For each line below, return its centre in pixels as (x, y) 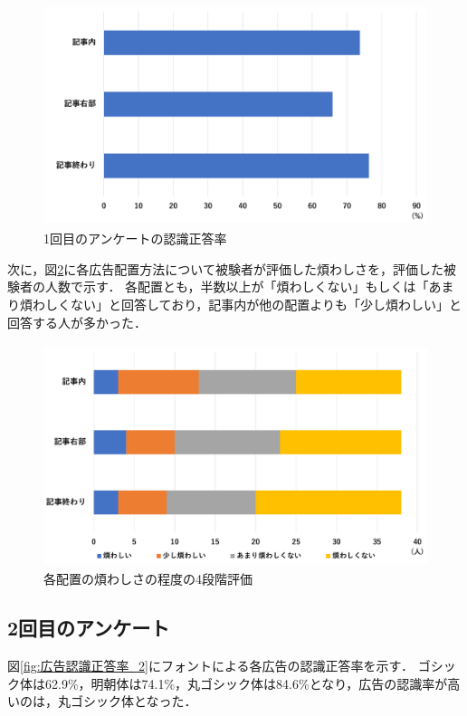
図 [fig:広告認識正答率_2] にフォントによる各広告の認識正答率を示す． (210, 666)
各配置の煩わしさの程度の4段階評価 (148, 579)
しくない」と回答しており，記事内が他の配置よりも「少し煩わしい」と (253, 305)
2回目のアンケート (89, 628)
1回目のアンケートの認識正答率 (135, 239)
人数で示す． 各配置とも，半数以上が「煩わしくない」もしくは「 (237, 286)
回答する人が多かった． (77, 322)
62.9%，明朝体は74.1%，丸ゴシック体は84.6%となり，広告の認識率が (246, 683)
